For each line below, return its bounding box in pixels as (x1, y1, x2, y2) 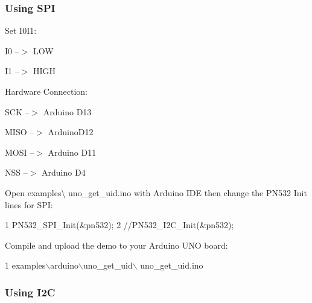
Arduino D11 (48, 145, 97, 158)
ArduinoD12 (48, 126, 94, 138)
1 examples (5, 259, 46, 272)
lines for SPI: (5, 198, 53, 211)
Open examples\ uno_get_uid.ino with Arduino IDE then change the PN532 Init (5, 186, 307, 199)
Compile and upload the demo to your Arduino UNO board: (5, 238, 228, 251)
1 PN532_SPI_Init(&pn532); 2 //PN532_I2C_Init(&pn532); (5, 218, 234, 231)
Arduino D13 (43, 105, 92, 118)
